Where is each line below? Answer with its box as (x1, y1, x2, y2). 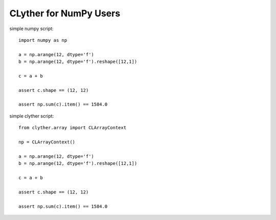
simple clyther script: (9, 113, 54, 119)
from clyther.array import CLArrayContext (18, 125, 127, 131)
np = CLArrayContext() (18, 139, 76, 145)
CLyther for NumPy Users (9, 8, 121, 19)
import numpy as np (18, 37, 67, 43)
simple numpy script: (9, 26, 54, 32)
